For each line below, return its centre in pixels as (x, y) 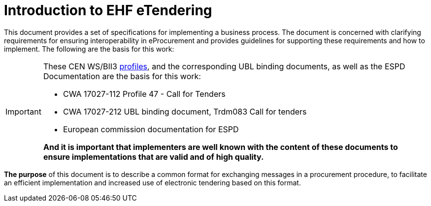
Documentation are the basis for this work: (122, 76)
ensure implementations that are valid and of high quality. (153, 157)
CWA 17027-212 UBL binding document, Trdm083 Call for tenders (185, 111)
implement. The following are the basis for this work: (89, 49)
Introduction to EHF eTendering (108, 10)
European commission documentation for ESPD (151, 129)
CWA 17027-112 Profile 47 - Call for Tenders (144, 94)
